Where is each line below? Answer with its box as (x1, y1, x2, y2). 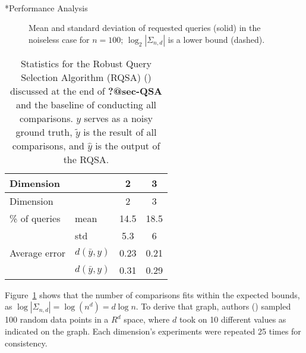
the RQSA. (63, 152, 109, 166)
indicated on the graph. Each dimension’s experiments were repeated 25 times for (5, 324, 301, 337)
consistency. (5, 336, 48, 349)
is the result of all (83, 124, 157, 139)
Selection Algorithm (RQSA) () (21, 70, 152, 84)
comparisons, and (12, 138, 84, 152)
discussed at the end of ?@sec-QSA (10, 83, 163, 98)
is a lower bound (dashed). (168, 33, 265, 45)
